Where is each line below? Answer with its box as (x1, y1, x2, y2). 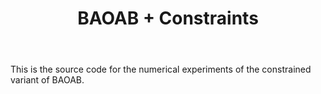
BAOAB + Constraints (77, 7, 259, 30)
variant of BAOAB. (10, 74, 85, 86)
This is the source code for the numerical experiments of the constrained (10, 63, 312, 76)
